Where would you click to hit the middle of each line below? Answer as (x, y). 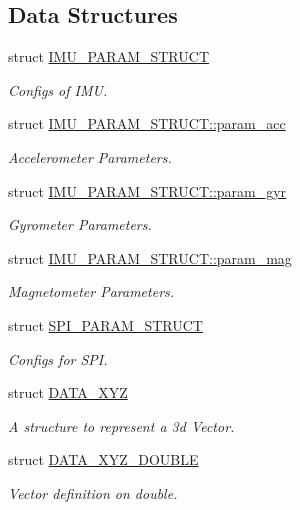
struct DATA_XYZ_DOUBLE (103, 459)
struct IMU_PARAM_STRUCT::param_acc (147, 123)
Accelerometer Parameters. (90, 156)
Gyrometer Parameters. (80, 224)
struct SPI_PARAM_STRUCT (105, 324)
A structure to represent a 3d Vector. (121, 425)
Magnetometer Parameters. (91, 291)
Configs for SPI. (58, 358)
